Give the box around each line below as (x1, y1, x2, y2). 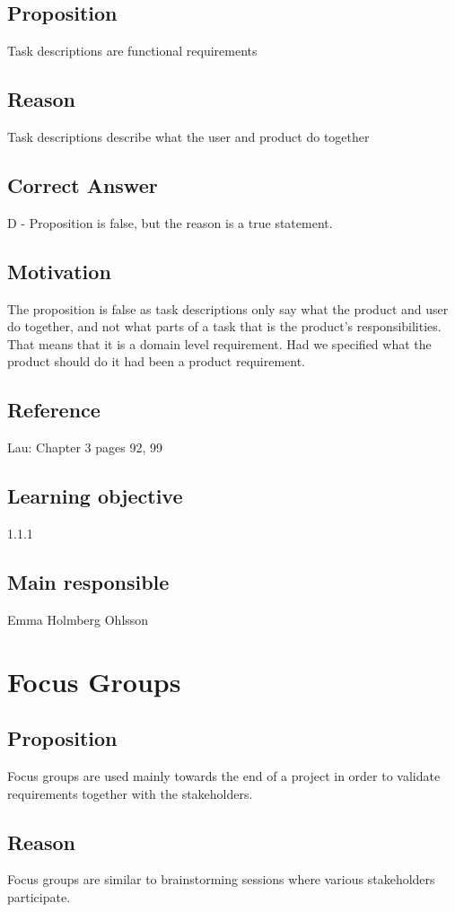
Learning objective (7, 482, 183, 510)
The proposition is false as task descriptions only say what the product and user (7, 299, 449, 318)
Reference (7, 396, 101, 424)
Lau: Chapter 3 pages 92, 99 (7, 438, 162, 457)
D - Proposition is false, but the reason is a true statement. (7, 213, 333, 232)
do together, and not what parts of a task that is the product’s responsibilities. (7, 317, 442, 336)
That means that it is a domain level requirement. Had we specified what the (7, 334, 432, 353)
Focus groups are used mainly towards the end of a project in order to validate (7, 766, 441, 785)
